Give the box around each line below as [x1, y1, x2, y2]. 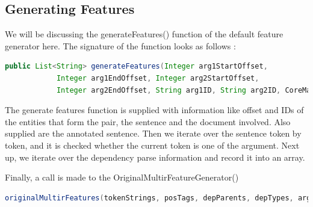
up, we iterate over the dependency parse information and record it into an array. [5, 150, 305, 163]
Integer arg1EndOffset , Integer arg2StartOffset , [56, 73, 259, 82]
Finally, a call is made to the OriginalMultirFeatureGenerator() [5, 171, 239, 184]
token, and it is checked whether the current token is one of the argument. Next [5, 138, 300, 151]
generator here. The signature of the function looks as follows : [5, 39, 236, 52]
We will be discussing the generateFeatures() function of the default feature [5, 28, 284, 40]
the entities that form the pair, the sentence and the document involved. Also [5, 115, 291, 128]
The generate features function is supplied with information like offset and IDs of [5, 103, 304, 116]
